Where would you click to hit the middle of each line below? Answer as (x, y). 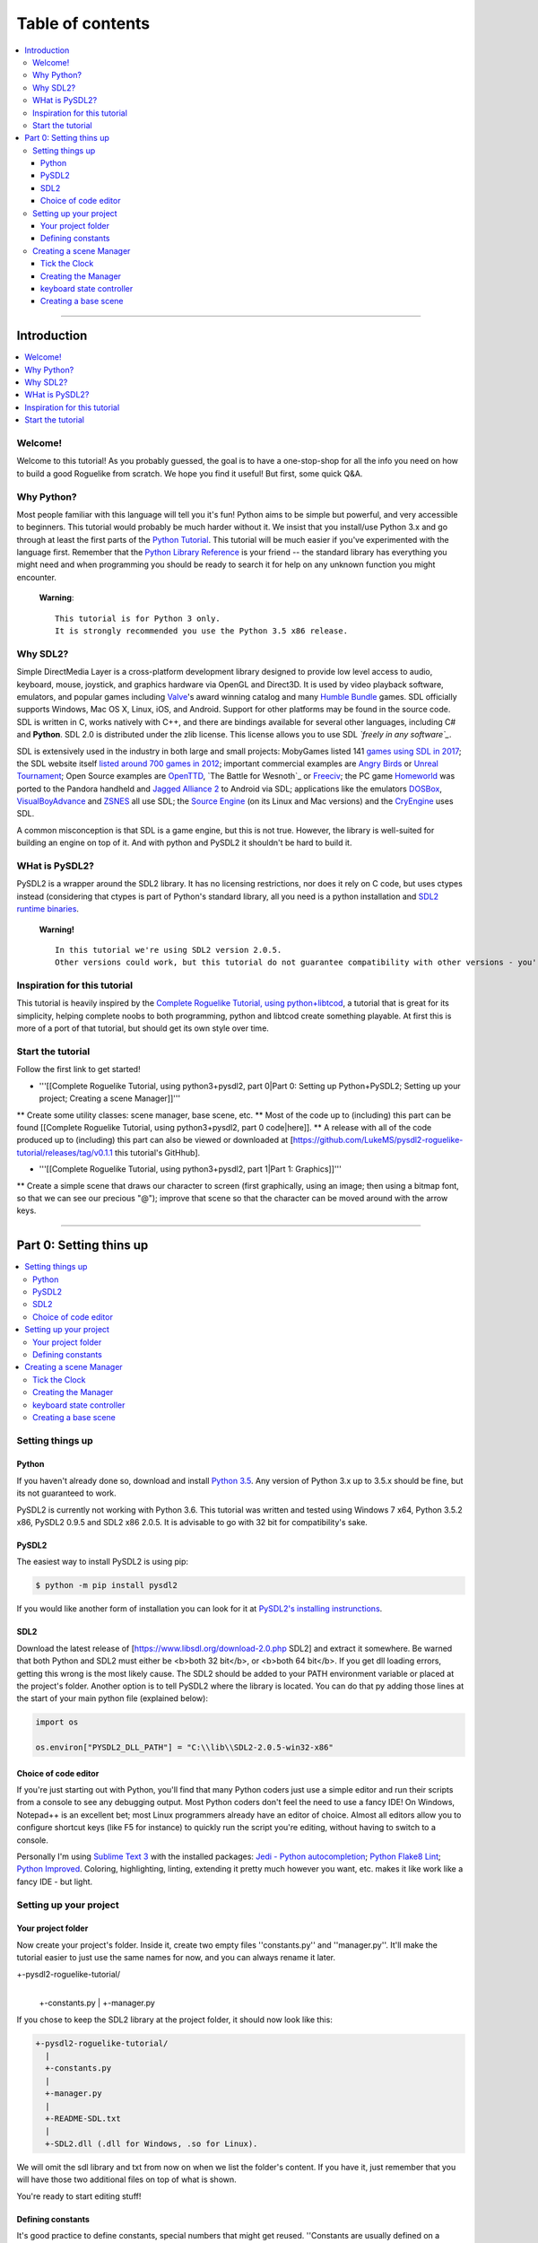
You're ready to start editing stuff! (79, 2196)
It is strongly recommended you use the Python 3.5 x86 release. (202, 631)
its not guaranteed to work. (66, 1493)
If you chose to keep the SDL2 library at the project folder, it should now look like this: (175, 2020)
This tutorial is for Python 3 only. (138, 618)
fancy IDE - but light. (55, 1881)
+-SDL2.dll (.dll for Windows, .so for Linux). (152, 2143)
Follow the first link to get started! (78, 1069)
